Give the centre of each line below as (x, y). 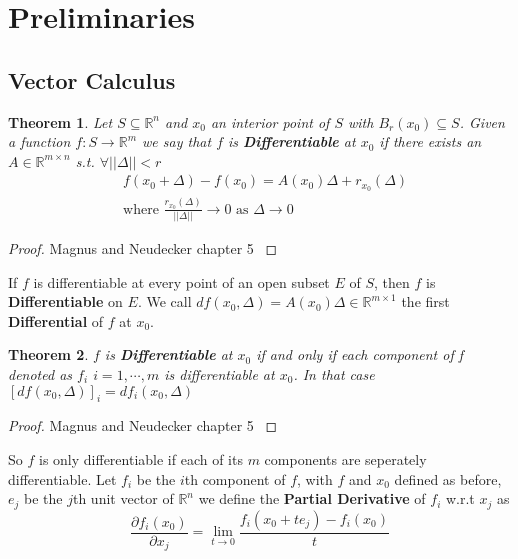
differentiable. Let (62, 478)
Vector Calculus (92, 79)
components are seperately (345, 458)
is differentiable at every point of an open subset (181, 281)
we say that (177, 141)
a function (39, 141)
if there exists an (430, 141)
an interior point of (270, 121)
